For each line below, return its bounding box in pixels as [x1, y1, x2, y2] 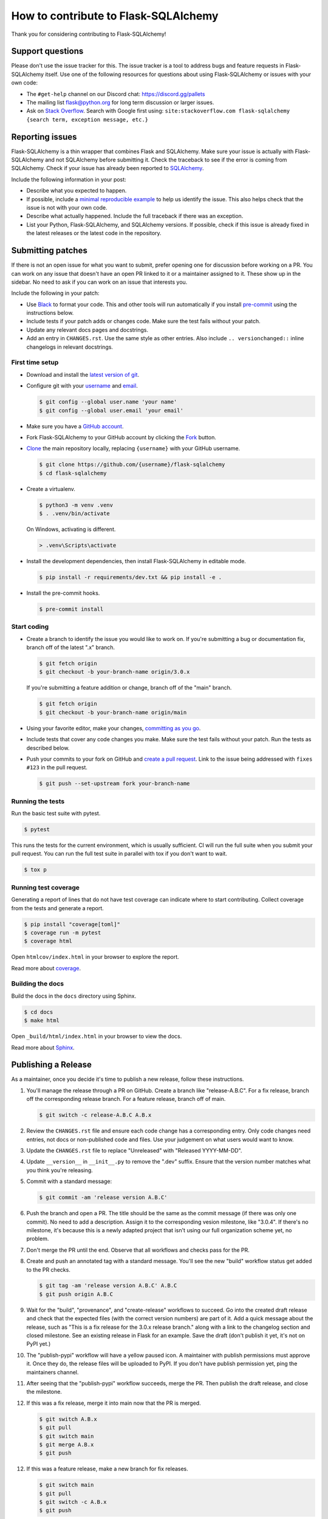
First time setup [11, 358, 59, 367]
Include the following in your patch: [11, 289, 100, 297]
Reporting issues [11, 131, 77, 142]
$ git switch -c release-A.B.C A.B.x [39, 1112, 152, 1119]
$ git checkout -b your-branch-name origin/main [39, 708, 187, 716]
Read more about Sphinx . [11, 1044, 75, 1051]
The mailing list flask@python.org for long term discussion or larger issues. [26, 99, 214, 106]
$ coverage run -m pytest [24, 929, 101, 936]
